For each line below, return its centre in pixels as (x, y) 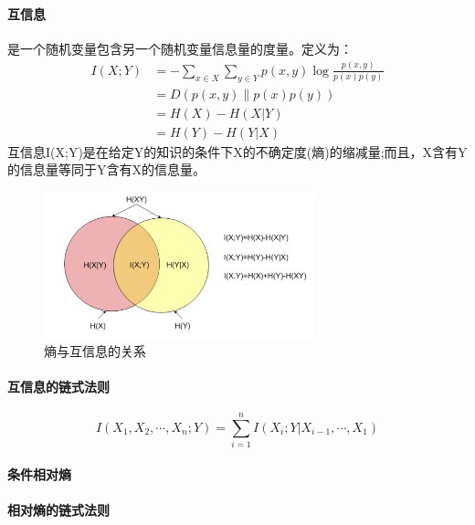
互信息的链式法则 (58, 386)
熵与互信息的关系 (95, 350)
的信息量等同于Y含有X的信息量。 (106, 169)
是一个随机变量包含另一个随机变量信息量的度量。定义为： (180, 48)
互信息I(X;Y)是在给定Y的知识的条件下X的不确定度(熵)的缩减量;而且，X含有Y (237, 151)
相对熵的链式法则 (58, 510)
